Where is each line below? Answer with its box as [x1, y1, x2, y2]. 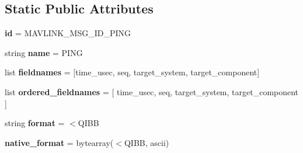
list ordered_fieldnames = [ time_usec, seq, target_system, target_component [5, 85, 299, 98]
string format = [5, 117, 65, 129]
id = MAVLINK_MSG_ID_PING [5, 27, 131, 39]
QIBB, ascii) [124, 136, 169, 148]
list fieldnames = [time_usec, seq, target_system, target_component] [5, 66, 260, 78]
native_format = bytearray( [5, 136, 114, 148]
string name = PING [5, 46, 83, 58]
